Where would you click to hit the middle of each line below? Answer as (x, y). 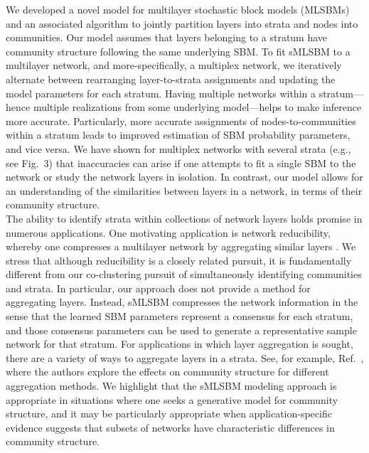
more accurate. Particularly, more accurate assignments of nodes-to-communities (181, 121)
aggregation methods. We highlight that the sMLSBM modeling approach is (171, 386)
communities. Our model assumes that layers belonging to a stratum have (167, 37)
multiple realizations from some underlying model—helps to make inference (197, 107)
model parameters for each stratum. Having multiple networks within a (161, 93)
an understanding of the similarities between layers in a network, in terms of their (184, 190)
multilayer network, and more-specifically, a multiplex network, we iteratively (174, 65)
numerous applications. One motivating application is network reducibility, (168, 232)
